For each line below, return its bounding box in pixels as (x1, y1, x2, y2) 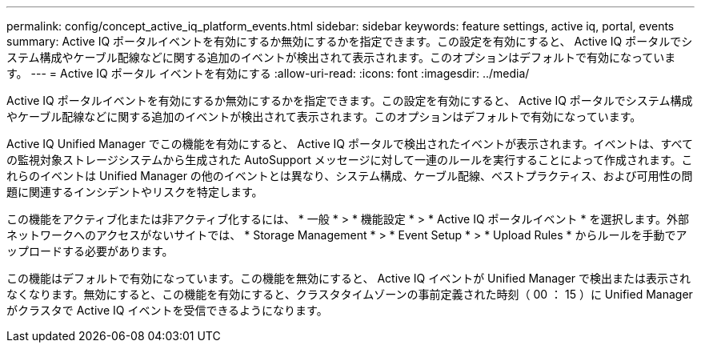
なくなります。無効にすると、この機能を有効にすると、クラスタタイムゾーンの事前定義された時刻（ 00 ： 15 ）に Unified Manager (6, 287, 693, 301)
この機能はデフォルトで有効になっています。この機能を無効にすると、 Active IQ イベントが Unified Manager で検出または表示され (6, 271, 691, 285)
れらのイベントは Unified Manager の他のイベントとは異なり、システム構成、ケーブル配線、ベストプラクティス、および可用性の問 (6, 169, 693, 183)
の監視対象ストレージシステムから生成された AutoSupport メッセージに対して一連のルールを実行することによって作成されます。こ (6, 153, 693, 166)
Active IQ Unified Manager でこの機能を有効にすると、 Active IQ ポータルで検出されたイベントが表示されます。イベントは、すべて (6, 137, 693, 150)
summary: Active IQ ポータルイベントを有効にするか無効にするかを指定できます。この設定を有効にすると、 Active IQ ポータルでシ (6, 34, 693, 48)
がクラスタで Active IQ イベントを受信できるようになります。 (6, 303, 328, 317)
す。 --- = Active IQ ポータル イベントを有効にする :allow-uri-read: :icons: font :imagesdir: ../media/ (6, 66, 530, 80)
